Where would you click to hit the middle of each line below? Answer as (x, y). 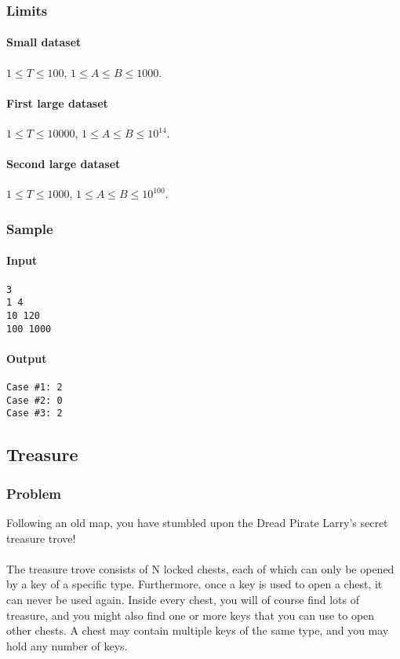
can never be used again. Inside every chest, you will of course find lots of (183, 600)
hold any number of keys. (67, 645)
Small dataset (44, 42)
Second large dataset (64, 164)
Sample (30, 228)
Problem (34, 493)
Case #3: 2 (35, 414)
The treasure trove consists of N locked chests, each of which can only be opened (200, 568)
